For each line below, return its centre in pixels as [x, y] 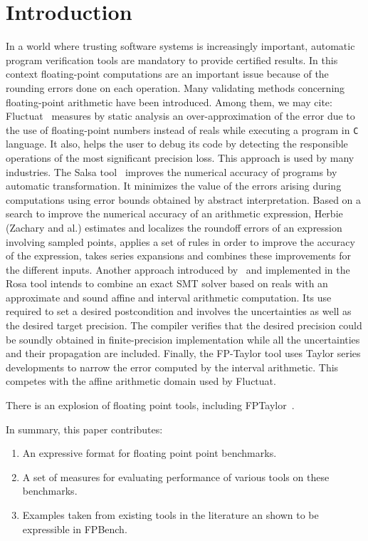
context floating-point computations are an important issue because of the [167, 74]
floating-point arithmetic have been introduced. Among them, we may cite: [169, 102]
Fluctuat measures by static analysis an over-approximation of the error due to [180, 116]
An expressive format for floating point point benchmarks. [149, 453]
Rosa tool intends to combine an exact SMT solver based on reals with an [167, 283]
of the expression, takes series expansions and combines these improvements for [179, 256]
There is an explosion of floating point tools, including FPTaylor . [150, 405]
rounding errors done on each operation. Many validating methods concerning [175, 87]
